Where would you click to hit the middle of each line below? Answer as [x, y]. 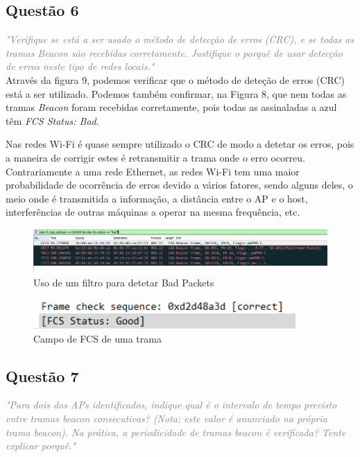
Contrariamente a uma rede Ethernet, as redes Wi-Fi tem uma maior [153, 171]
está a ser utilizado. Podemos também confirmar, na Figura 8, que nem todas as [176, 93]
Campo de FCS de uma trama [97, 338]
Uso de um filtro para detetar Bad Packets [124, 282]
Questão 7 [42, 376]
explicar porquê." [41, 446]
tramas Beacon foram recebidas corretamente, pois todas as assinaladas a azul [171, 107]
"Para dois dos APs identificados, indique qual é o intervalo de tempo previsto [171, 405]
